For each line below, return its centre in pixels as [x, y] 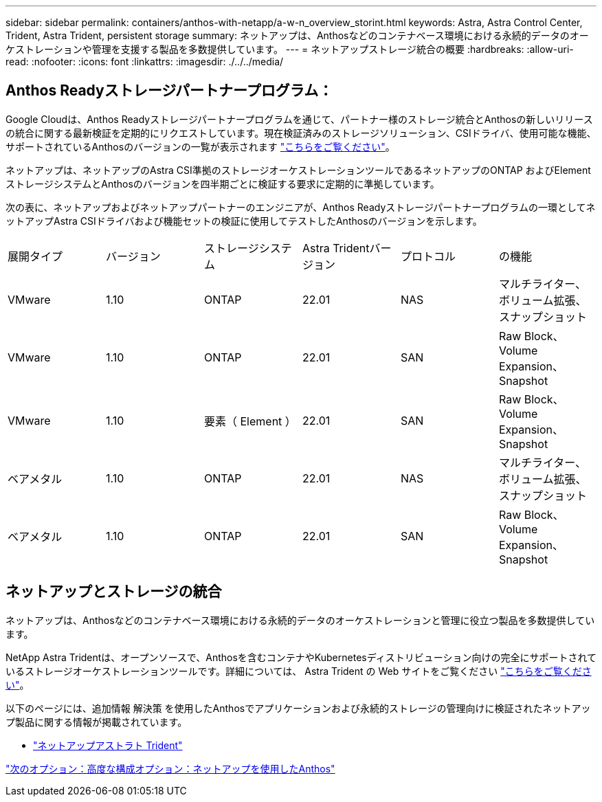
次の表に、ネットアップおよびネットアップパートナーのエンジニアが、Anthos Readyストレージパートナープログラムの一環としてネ [301, 207]
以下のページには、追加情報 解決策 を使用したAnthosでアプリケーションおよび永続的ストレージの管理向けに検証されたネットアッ [298, 708]
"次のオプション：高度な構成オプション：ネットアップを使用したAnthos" [170, 768]
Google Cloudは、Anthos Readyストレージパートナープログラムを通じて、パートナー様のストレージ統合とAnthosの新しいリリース [299, 119]
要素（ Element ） [250, 421]
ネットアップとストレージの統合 [114, 592]
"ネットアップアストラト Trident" [108, 745]
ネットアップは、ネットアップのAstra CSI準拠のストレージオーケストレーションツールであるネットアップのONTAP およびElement [298, 170]
